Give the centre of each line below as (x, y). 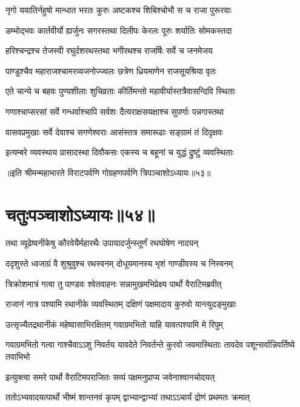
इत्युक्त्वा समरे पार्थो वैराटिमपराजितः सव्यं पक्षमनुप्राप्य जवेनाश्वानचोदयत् (110, 376)
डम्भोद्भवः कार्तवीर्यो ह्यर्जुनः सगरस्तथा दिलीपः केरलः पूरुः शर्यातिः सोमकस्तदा (119, 30)
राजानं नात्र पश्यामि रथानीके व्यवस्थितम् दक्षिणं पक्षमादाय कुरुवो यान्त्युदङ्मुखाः (121, 304)
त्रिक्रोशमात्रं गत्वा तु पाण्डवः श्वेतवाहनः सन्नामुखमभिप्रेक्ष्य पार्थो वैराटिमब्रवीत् (114, 283)
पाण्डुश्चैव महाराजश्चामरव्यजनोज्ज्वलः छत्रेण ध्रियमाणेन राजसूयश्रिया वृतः (111, 70)
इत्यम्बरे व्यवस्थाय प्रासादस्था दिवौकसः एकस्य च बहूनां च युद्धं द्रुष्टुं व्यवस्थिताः (120, 152)
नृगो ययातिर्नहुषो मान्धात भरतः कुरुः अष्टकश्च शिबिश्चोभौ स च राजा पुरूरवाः (118, 10)
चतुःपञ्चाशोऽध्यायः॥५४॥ (80, 214)
